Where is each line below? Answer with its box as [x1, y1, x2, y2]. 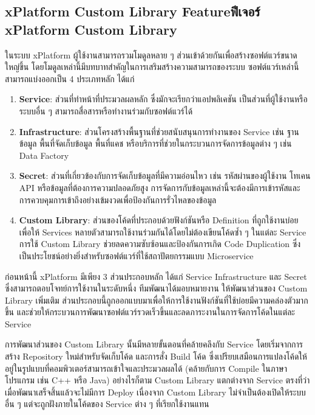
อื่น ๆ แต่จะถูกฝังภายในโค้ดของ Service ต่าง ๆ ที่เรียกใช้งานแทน [5, 397, 209, 410]
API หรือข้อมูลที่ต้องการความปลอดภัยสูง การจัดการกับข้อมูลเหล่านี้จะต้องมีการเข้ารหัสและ [19, 181, 300, 194]
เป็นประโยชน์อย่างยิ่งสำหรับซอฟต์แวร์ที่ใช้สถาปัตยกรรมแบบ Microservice [19, 249, 254, 262]
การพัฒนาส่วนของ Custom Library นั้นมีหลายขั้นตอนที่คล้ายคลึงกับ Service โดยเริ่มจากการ [5, 338, 303, 350]
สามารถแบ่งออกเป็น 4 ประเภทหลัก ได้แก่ [5, 72, 135, 85]
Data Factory [19, 148, 69, 161]
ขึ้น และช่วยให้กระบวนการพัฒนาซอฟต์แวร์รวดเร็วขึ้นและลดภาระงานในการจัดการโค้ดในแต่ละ [5, 305, 295, 318]
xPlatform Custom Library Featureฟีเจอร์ [5, 2, 260, 21]
